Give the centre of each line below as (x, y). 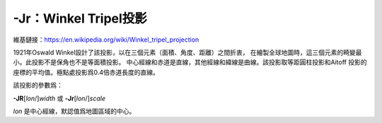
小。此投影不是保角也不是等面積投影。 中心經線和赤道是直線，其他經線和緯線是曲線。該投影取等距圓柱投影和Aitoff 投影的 (190, 62)
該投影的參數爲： (38, 86)
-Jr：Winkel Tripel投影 (80, 18)
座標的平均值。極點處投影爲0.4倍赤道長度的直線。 (86, 72)
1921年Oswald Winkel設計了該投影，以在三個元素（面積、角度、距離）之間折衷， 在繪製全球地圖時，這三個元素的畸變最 (187, 52)
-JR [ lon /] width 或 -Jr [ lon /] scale (59, 98)
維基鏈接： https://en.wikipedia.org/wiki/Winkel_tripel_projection (106, 40)
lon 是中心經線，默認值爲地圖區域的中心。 (74, 111)
